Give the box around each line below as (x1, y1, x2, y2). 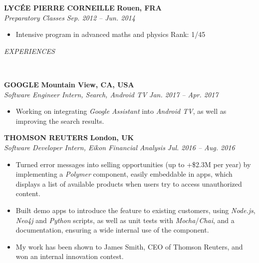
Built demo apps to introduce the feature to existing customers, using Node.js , (15, 205, 256, 215)
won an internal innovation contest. (15, 251, 124, 262)
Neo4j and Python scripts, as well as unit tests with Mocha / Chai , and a (15, 215, 235, 225)
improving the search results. (15, 115, 104, 126)
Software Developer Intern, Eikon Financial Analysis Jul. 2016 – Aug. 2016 (4, 142, 235, 152)
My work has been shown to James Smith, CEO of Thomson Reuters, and (15, 241, 243, 252)
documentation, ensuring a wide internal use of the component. (15, 225, 209, 235)
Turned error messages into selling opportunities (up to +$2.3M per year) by (15, 159, 251, 169)
